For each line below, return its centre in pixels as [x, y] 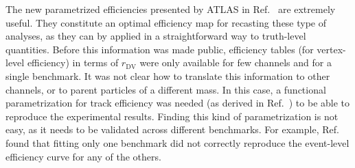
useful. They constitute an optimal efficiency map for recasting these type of [166, 22]
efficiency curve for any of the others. [83, 156]
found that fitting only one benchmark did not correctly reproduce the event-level [177, 142]
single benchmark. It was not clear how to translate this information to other [168, 75]
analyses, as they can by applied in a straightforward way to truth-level [156, 36]
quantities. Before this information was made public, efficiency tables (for [160, 49]
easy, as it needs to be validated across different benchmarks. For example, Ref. [172, 129]
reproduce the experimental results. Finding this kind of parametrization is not [172, 116]
